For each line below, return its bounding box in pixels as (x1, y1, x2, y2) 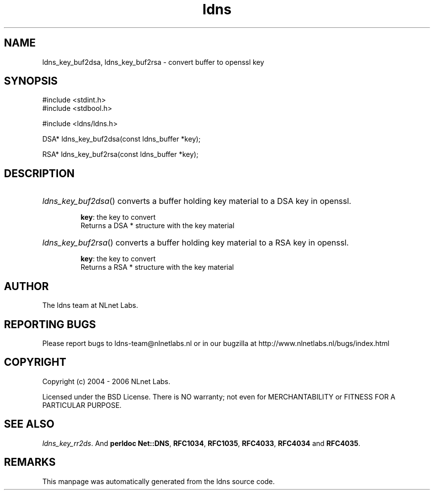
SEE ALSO (4, 418, 54, 431)
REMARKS (4, 456, 56, 469)
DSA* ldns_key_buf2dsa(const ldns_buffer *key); (42, 135, 201, 144)
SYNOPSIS (4, 75, 58, 88)
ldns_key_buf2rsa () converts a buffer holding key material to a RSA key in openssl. (42, 238, 349, 248)
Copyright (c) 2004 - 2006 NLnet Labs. (42, 377, 170, 386)
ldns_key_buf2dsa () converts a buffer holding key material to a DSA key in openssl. (42, 196, 351, 206)
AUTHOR (4, 280, 49, 293)
